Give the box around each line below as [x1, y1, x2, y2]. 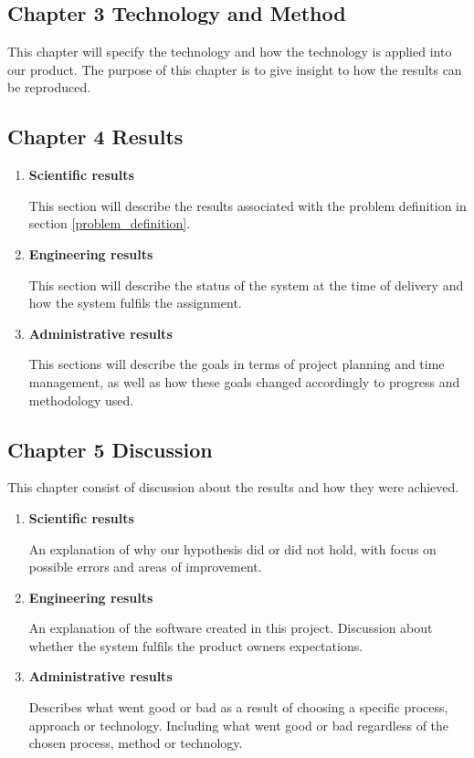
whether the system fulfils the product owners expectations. [28, 636, 363, 655]
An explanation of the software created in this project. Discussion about [28, 618, 433, 637]
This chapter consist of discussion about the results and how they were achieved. [7, 478, 459, 497]
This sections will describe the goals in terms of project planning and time [28, 354, 445, 374]
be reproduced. [7, 78, 91, 97]
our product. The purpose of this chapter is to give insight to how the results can [7, 59, 462, 79]
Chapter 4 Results [7, 122, 184, 151]
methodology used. [28, 390, 134, 409]
